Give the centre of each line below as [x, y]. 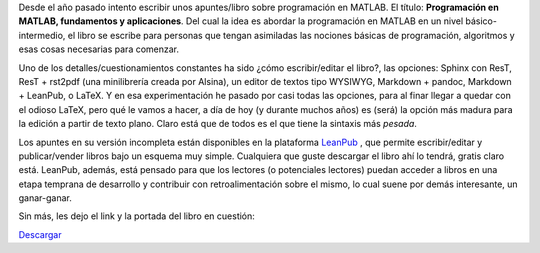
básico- [481, 21]
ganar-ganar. [45, 198]
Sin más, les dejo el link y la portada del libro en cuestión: [136, 216]
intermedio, [42, 35]
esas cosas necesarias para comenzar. [99, 49]
